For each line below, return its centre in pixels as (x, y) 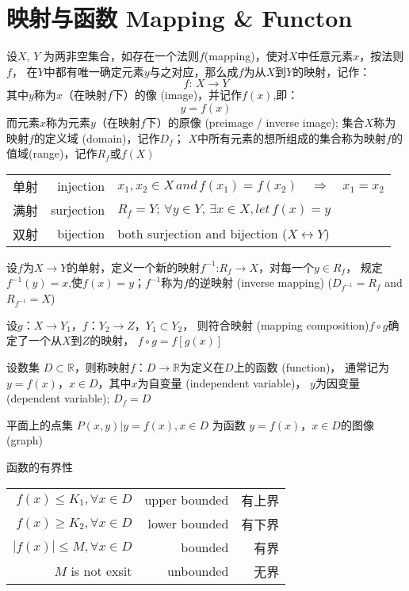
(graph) (25, 440)
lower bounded (188, 524)
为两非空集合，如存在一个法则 (121, 56)
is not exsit (101, 571)
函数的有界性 (40, 466)
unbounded (198, 571)
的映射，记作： (332, 71)
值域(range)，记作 (52, 153)
